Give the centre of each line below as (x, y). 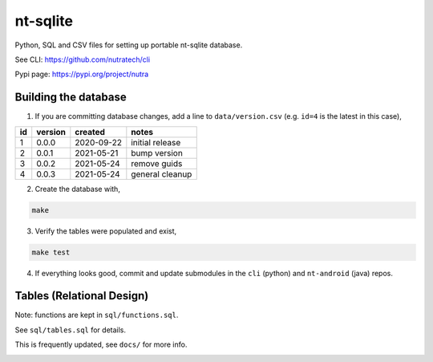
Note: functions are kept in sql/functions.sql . (97, 315)
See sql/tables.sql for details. (71, 330)
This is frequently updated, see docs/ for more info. (101, 344)
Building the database (71, 98)
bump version (157, 153)
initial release (156, 142)
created (90, 132)
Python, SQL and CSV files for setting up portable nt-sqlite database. (129, 45)
